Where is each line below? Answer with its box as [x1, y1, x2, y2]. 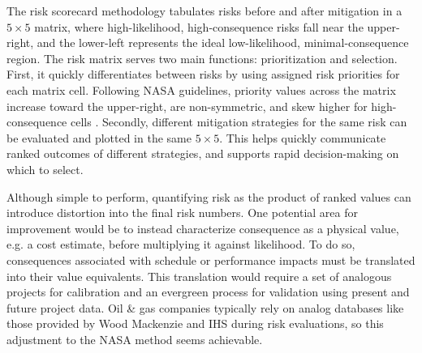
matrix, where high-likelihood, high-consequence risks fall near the [34, 18, 364, 35]
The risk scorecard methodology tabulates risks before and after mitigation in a [6, 2, 403, 19]
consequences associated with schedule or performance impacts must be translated [6, 251, 416, 268]
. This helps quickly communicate [219, 129, 386, 146]
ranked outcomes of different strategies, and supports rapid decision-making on [6, 145, 399, 162]
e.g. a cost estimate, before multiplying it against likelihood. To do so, [6, 236, 355, 253]
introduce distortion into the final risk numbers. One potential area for [6, 204, 358, 221]
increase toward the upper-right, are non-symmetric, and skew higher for [6, 97, 368, 114]
